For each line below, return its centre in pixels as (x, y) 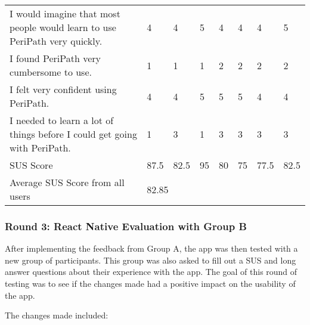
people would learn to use (63, 27)
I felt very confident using (63, 89)
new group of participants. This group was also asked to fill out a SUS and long (151, 260)
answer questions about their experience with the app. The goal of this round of (151, 272)
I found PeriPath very (55, 58)
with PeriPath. (40, 148)
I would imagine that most (65, 13)
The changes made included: (57, 315)
